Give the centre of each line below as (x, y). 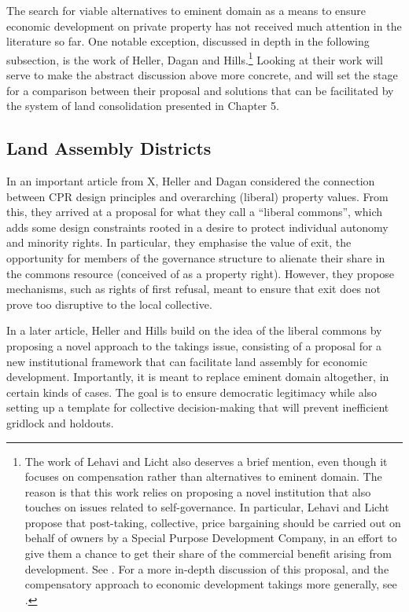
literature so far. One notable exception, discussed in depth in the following (188, 41)
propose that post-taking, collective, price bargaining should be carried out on (213, 522)
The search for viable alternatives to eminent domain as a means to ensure (186, 10)
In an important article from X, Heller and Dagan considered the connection (191, 181)
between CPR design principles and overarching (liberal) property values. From (197, 196)
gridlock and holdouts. (60, 422)
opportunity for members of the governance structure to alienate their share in (196, 257)
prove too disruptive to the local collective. (109, 304)
